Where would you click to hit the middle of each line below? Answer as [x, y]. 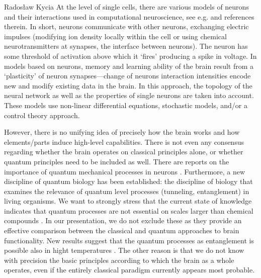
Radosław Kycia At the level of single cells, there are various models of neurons [126, 7]
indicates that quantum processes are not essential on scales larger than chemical [129, 210]
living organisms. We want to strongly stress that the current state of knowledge [128, 201]
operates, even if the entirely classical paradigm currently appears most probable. [129, 270]
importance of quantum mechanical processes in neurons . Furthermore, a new [125, 171]
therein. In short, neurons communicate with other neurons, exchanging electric [126, 26]
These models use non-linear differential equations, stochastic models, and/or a [126, 105]
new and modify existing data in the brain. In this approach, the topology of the [128, 85]
